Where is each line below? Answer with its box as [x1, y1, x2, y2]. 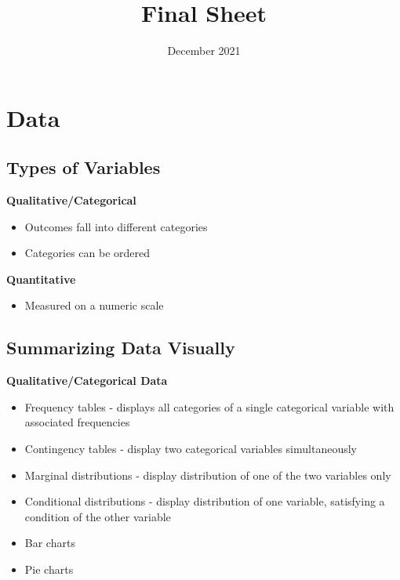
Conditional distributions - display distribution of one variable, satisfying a [24, 493, 385, 509]
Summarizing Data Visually [6, 335, 235, 360]
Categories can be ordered [24, 245, 151, 261]
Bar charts [24, 535, 75, 551]
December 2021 [167, 42, 241, 59]
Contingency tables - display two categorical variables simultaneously [24, 440, 357, 457]
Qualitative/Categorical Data [6, 372, 168, 389]
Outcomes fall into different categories [24, 218, 208, 234]
